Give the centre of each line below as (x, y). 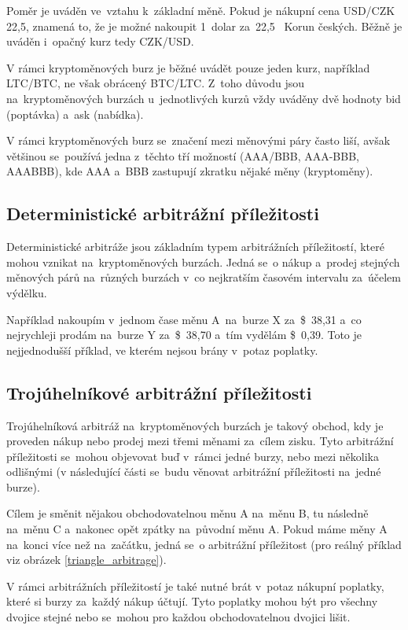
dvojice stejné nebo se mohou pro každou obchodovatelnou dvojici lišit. (178, 617)
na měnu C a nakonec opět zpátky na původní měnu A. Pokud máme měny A (197, 529)
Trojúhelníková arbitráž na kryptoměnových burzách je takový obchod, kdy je (195, 425)
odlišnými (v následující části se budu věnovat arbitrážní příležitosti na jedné (194, 472)
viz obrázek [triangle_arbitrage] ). (86, 560)
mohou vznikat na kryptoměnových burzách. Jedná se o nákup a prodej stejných (203, 262)
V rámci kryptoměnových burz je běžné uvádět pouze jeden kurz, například (188, 67)
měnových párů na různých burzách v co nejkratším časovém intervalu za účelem (204, 277)
